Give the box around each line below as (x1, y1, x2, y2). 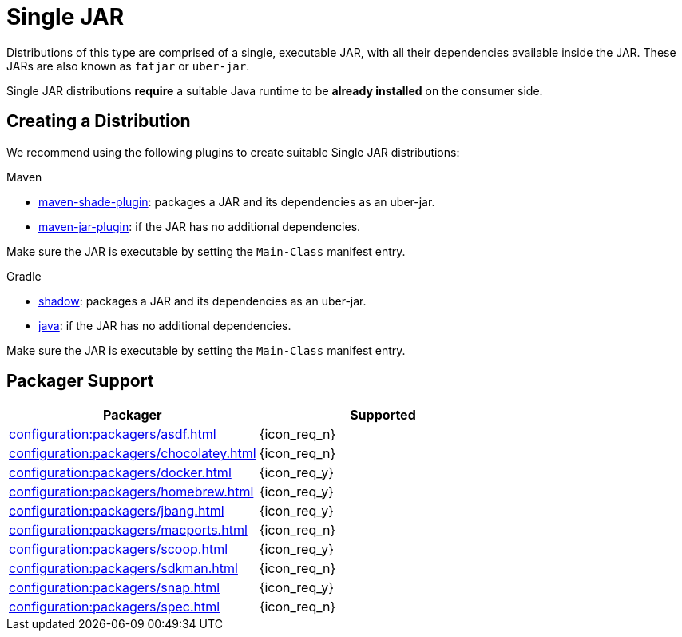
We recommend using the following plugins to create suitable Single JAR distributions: (6, 145, 460, 159)
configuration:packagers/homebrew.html (9, 484, 254, 500)
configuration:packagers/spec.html (9, 599, 220, 615)
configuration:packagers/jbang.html (9, 503, 224, 520)
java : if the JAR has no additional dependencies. (38, 318, 291, 332)
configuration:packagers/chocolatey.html (9, 445, 256, 462)
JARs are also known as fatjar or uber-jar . (6, 58, 250, 73)
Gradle (6, 269, 42, 283)
